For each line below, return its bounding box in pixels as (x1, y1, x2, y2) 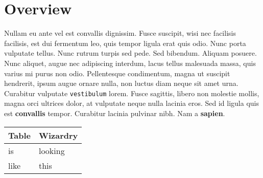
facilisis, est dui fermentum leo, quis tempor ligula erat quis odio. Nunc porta (4, 37, 246, 48)
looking (38, 144, 65, 157)
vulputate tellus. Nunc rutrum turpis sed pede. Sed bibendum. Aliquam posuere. (4, 48, 257, 58)
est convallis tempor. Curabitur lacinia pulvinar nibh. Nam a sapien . (4, 107, 225, 118)
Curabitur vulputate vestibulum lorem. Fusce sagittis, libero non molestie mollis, (4, 87, 259, 98)
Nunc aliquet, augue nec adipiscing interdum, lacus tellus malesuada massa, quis (4, 57, 256, 68)
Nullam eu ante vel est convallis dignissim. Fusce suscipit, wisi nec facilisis (4, 28, 236, 38)
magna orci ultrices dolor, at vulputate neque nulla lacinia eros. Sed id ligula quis (4, 98, 259, 108)
